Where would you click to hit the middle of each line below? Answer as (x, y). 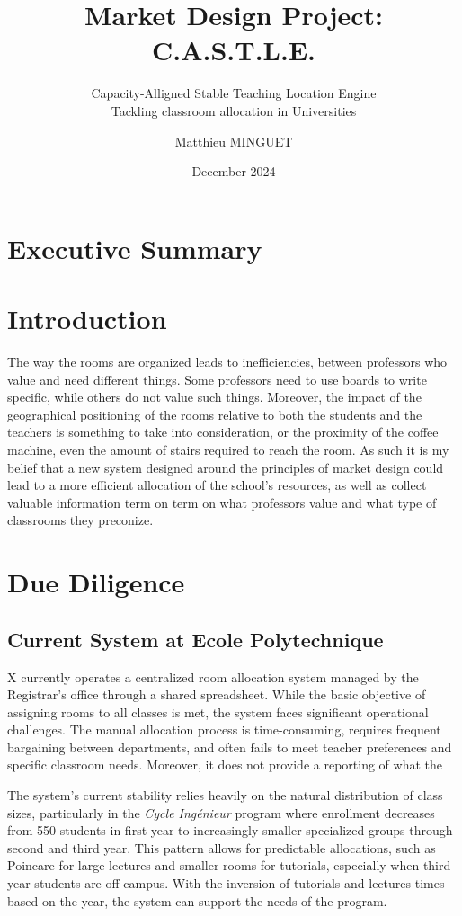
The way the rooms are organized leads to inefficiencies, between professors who (227, 361)
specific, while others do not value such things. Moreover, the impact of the (214, 397)
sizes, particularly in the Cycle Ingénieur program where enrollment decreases (221, 812)
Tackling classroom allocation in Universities (234, 110)
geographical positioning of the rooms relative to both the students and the (215, 414)
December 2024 (234, 171)
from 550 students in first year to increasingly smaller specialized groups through (230, 830)
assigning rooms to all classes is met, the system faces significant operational (218, 711)
